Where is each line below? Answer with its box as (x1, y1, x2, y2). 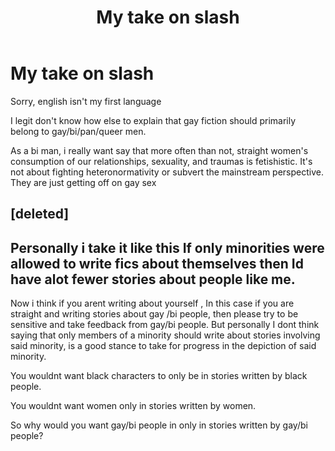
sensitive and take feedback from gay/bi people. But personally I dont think (10, 319, 320, 331)
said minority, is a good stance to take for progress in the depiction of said (10, 340, 317, 352)
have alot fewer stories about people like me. (10, 271, 296, 288)
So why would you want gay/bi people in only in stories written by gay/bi (10, 419, 308, 431)
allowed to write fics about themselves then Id (10, 255, 304, 272)
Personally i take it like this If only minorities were (10, 239, 325, 256)
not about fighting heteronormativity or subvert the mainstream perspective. (10, 166, 324, 178)
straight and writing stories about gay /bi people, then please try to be (10, 308, 299, 320)
